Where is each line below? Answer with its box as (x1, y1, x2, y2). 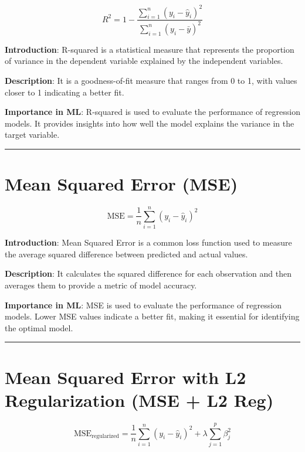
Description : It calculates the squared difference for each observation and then (5, 267, 292, 280)
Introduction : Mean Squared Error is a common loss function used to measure (5, 236, 292, 249)
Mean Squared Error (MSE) (5, 172, 238, 196)
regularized (91, 433, 119, 439)
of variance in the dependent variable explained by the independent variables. (5, 55, 283, 67)
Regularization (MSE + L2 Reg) (5, 388, 274, 412)
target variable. (5, 128, 60, 141)
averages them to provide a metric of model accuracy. (5, 279, 197, 291)
